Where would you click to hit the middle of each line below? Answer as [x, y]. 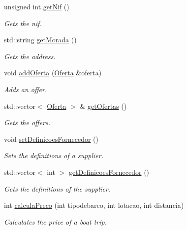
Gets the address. [30, 56]
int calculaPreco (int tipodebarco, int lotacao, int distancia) [94, 205]
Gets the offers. [27, 122]
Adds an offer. [26, 89]
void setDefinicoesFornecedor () [51, 139]
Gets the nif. [23, 23]
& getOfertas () [103, 106]
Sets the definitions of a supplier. [54, 155]
